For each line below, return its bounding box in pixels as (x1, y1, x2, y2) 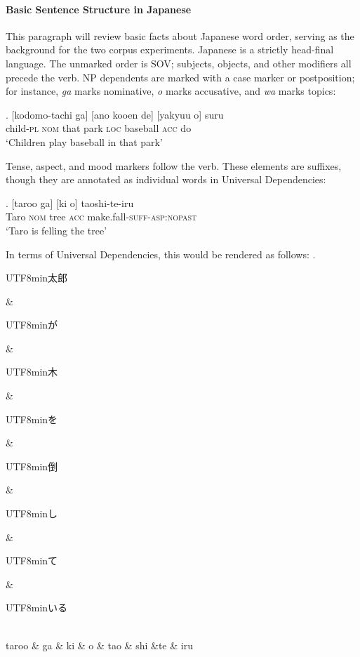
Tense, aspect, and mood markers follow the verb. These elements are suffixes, (6, 158, 342, 173)
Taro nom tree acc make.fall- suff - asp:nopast (6, 209, 197, 224)
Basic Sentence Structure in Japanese (6, 1, 192, 16)
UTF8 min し (6, 506, 58, 521)
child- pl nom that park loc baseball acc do (6, 121, 192, 135)
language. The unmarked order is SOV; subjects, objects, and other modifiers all (6, 55, 352, 70)
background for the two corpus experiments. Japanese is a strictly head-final (6, 42, 334, 57)
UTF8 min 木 (6, 364, 58, 379)
